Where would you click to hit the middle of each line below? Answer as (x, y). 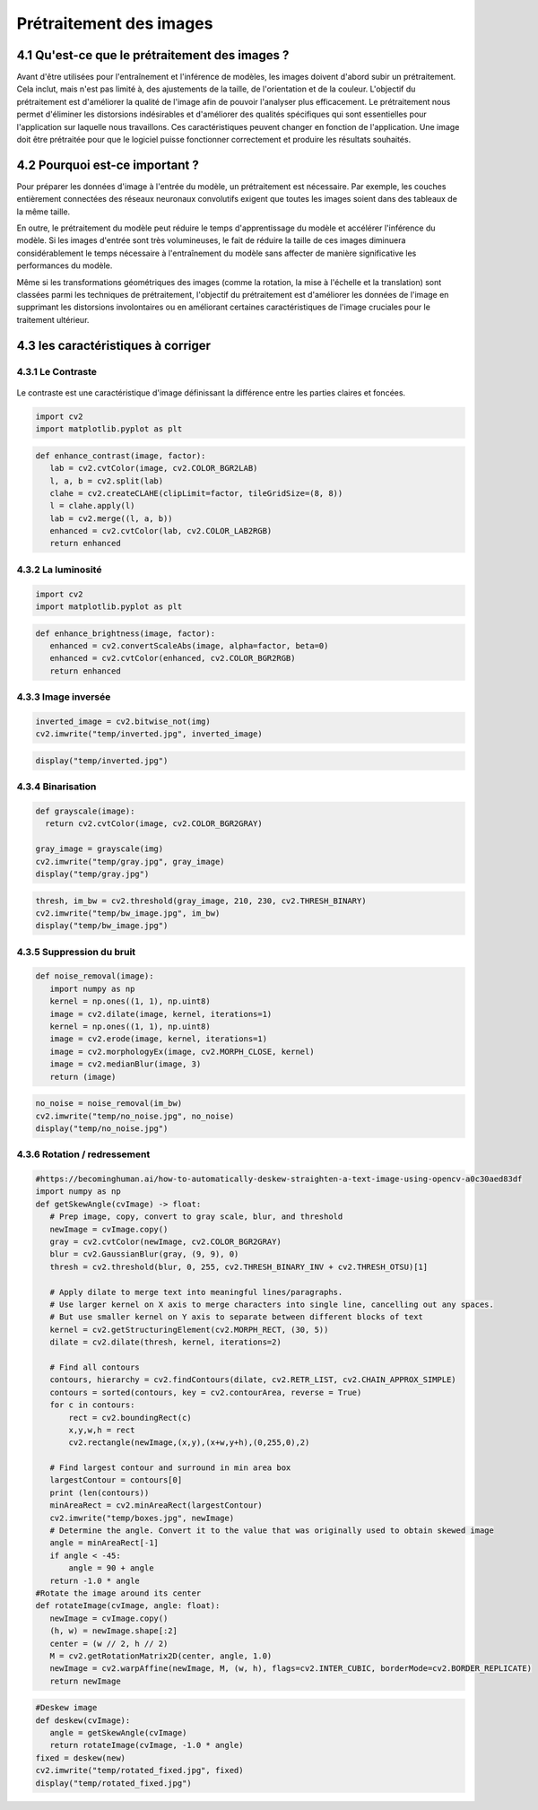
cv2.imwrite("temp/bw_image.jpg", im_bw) (128, 913)
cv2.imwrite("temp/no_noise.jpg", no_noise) (135, 1116)
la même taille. (43, 212)
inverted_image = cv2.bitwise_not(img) (123, 721)
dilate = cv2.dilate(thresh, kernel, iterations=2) (165, 1342)
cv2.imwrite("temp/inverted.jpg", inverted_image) (149, 734)
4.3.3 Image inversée (64, 697)
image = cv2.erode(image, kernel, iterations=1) (159, 1039)
